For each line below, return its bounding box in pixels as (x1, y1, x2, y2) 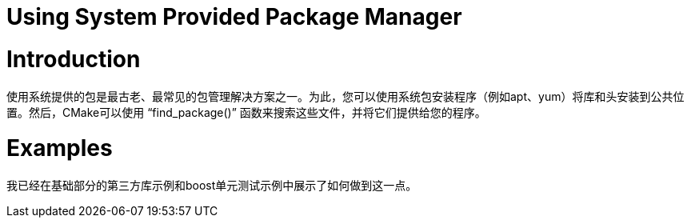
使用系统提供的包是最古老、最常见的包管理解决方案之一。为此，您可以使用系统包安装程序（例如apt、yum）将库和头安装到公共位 (6, 89, 685, 103)
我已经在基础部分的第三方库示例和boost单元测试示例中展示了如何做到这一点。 (6, 178, 417, 192)
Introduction (6, 45, 141, 73)
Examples (6, 134, 113, 162)
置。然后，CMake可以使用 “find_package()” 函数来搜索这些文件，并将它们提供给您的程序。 (6, 105, 486, 119)
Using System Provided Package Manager (6, 3, 462, 30)
